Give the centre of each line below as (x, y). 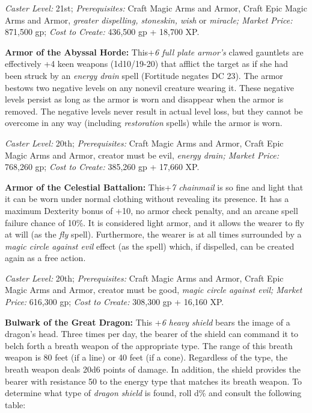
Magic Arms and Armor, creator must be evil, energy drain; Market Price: (142, 155)
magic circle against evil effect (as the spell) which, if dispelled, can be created (150, 246)
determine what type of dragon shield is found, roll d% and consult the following (153, 393)
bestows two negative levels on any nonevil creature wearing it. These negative (150, 87)
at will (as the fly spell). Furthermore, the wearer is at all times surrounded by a (153, 234)
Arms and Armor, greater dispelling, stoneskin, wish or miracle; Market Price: (149, 20)
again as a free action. (45, 258)
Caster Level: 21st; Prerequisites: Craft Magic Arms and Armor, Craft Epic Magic (156, 8)
